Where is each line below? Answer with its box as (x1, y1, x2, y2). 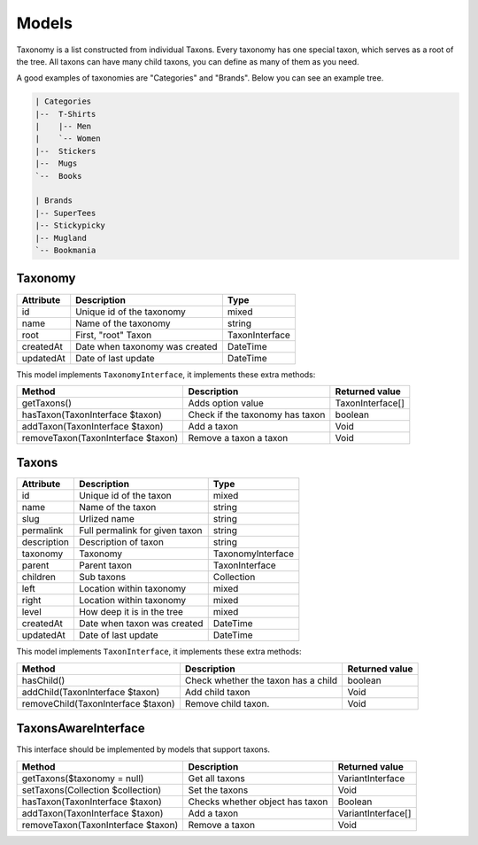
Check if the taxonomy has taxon (188, 408, 326, 421)
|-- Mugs (35, 159, 78, 168)
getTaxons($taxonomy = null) (21, 771, 144, 784)
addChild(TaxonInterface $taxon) (21, 686, 160, 698)
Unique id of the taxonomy (75, 306, 186, 318)
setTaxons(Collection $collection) (21, 784, 162, 796)
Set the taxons (188, 784, 249, 796)
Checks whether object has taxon (188, 795, 328, 808)
